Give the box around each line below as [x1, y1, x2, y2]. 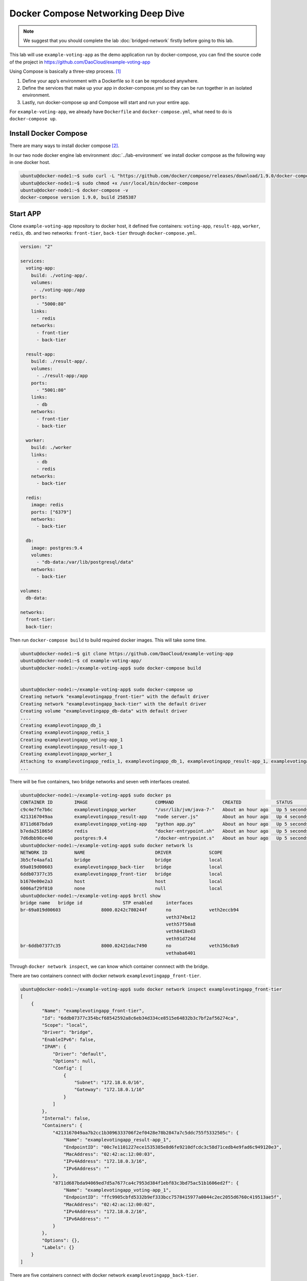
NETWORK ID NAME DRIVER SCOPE [20, 850, 223, 856]
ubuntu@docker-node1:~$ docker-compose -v [20, 187, 128, 193]
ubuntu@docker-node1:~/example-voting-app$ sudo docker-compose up [20, 687, 193, 692]
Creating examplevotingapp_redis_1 [20, 730, 109, 735]
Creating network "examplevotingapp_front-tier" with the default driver [20, 694, 209, 699]
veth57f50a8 [165, 921, 196, 927]
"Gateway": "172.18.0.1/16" [74, 1087, 145, 1092]
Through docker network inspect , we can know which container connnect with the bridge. [9, 963, 209, 969]
